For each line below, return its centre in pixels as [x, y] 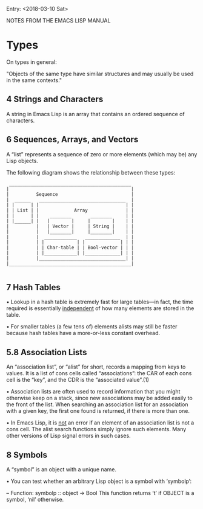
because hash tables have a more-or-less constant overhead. [83, 333]
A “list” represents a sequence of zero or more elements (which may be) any [102, 154]
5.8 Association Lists [47, 352]
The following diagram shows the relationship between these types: [91, 172]
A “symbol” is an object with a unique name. [62, 469]
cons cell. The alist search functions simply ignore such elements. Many [96, 429]
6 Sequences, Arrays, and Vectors [72, 140]
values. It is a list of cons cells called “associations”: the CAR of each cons [99, 373]
